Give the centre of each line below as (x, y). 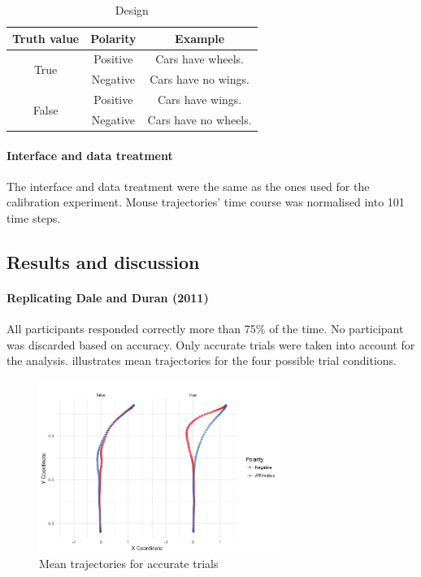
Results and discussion (103, 262)
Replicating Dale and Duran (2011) (108, 298)
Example (200, 38)
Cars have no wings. (200, 79)
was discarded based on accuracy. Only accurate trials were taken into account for (211, 344)
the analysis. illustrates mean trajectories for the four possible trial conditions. (202, 360)
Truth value (46, 38)
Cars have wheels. (200, 59)
